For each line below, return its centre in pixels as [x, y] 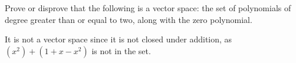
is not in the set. [121, 50]
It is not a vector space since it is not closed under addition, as [119, 39]
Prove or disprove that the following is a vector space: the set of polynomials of [148, 8]
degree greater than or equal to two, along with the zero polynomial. [129, 19]
